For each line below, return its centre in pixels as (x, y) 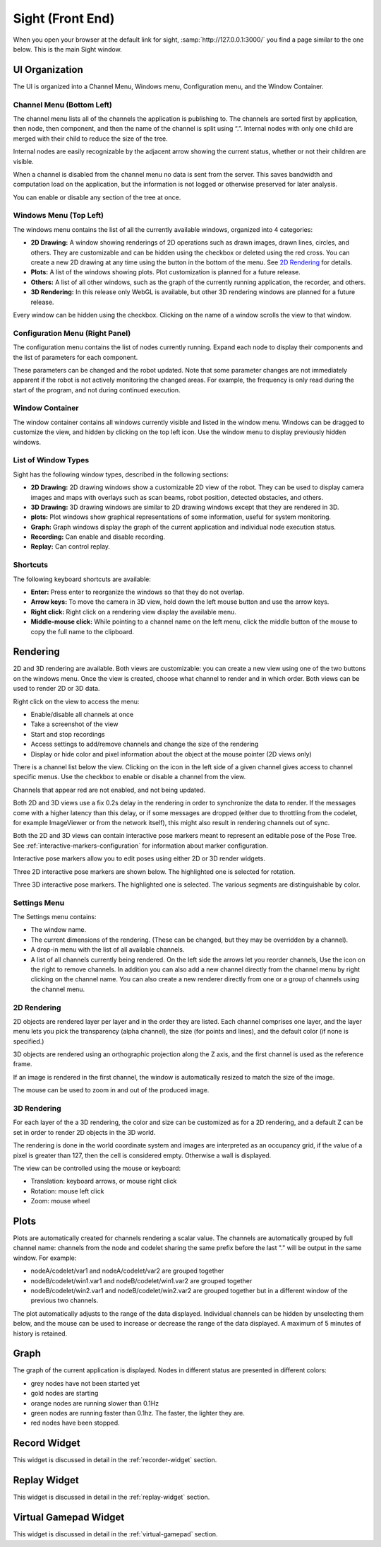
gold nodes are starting (65, 1394)
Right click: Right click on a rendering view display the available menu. (133, 612)
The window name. (59, 930)
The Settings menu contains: (55, 917)
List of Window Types (51, 460)
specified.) (29, 1041)
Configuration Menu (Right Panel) (72, 333)
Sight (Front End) (64, 18)
